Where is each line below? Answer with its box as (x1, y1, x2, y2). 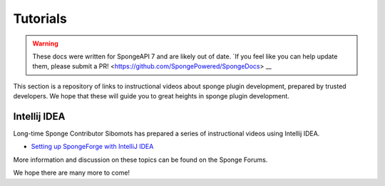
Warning (32, 39, 58, 48)
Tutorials (13, 11, 67, 26)
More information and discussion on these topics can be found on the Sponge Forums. (13, 155, 268, 164)
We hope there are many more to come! (13, 168, 130, 177)
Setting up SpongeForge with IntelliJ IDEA (31, 143, 154, 151)
